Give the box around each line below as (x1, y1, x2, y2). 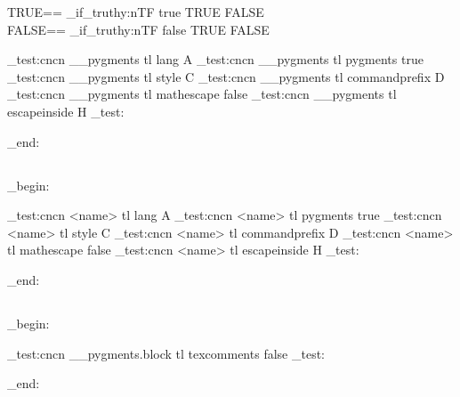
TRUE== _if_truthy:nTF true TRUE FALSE (7, 3, 264, 20)
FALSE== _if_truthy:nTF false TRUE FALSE (7, 20, 270, 38)
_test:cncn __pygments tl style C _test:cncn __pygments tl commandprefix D (7, 67, 445, 85)
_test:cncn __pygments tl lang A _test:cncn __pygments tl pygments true (7, 50, 424, 69)
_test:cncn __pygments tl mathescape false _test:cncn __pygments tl (7, 85, 397, 103)
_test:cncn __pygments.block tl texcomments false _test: (7, 344, 325, 362)
